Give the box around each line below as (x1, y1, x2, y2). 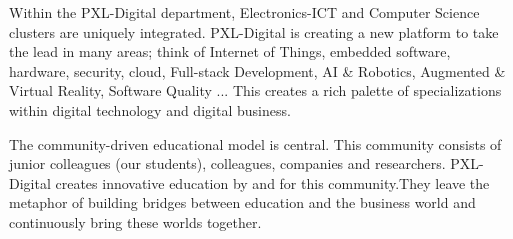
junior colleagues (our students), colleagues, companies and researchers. (9, 153, 446, 174)
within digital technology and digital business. (9, 99, 291, 120)
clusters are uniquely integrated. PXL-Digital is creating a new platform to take (9, 21, 499, 42)
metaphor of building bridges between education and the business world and (9, 192, 476, 213)
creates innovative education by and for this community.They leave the (55, 172, 490, 193)
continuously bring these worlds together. (9, 211, 262, 232)
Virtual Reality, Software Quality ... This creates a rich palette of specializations (9, 80, 502, 101)
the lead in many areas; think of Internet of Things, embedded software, (9, 41, 451, 62)
